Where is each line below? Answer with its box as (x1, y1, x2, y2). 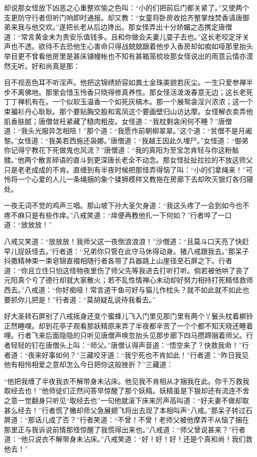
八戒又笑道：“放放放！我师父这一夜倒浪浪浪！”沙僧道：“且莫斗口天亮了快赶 (4, 236, 249, 247)
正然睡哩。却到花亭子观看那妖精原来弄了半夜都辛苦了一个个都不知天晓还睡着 (4, 320, 253, 331)
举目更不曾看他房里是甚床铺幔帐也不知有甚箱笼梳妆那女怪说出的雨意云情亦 (4, 50, 246, 61)
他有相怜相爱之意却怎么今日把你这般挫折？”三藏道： (4, 359, 173, 370)
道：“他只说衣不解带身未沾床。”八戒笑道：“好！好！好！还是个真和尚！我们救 (4, 434, 253, 444)
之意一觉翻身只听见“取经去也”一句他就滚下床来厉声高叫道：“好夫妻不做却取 (4, 395, 249, 405)
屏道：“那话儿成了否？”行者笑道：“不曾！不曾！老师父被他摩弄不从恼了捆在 (4, 415, 249, 425)
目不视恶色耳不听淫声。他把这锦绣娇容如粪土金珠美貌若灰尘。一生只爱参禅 (4, 77, 246, 87)
